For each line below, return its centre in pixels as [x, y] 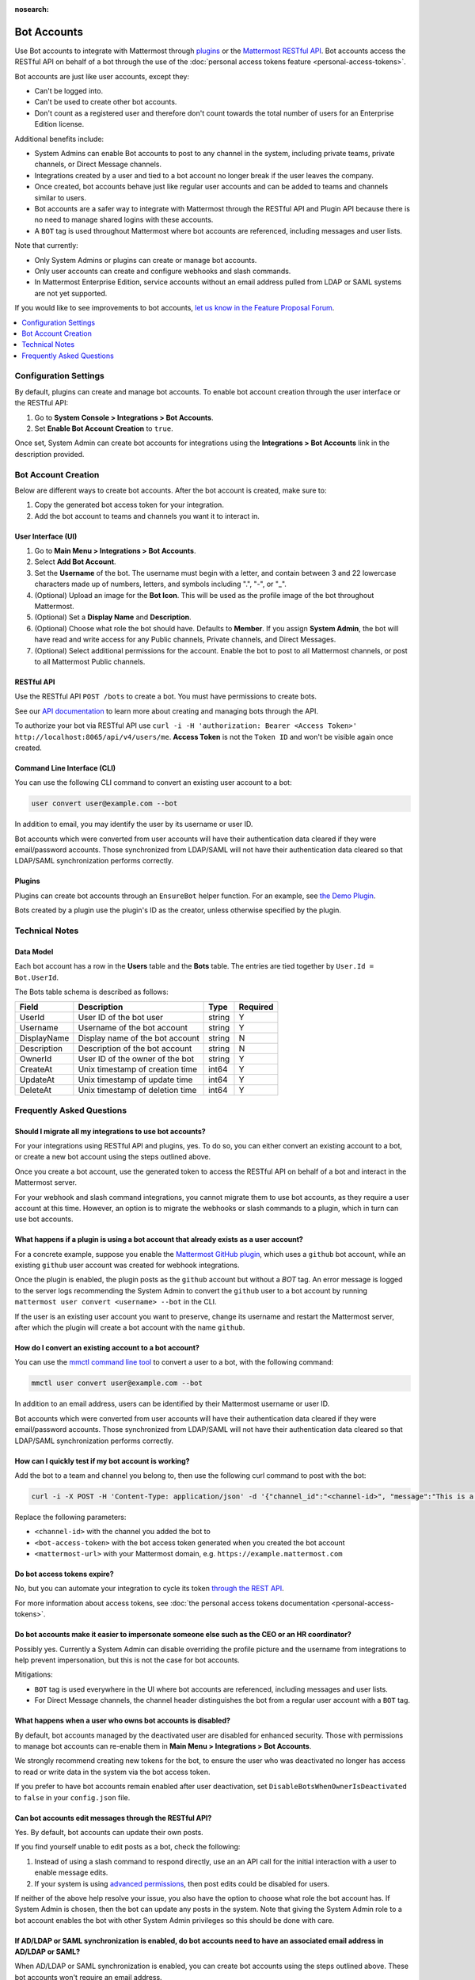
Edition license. [59, 124]
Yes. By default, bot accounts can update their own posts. [109, 1832]
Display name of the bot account [139, 1038]
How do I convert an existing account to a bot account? [107, 1348]
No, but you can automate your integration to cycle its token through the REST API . [149, 1589]
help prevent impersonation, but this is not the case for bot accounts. [127, 1660]
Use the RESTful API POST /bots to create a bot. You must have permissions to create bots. [165, 696]
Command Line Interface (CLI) [65, 767]
